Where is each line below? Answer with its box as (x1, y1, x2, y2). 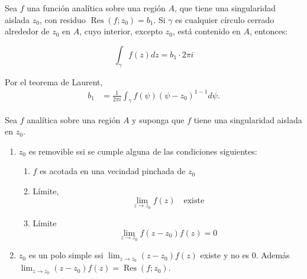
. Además (256, 249, 290, 261)
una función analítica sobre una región (27, 2, 166, 14)
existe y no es (200, 249, 250, 261)
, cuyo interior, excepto (79, 25, 163, 37)
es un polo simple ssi (28, 249, 104, 261)
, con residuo (39, 13, 86, 25)
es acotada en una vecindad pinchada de (40, 165, 186, 177)
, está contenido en (172, 25, 241, 37)
